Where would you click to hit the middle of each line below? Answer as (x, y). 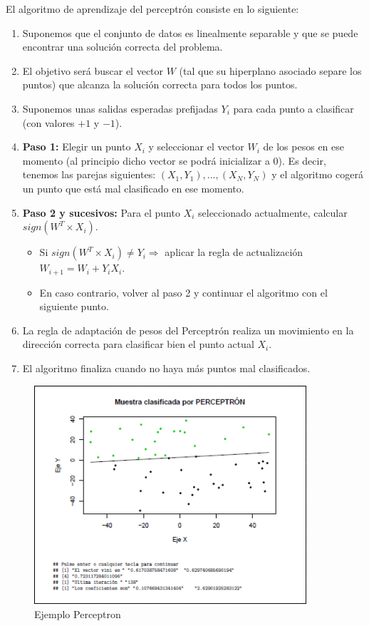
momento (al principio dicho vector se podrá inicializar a (146, 160)
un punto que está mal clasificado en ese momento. (133, 188)
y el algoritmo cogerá (317, 174)
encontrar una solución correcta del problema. (123, 47)
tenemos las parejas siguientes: (89, 174)
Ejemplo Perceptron (78, 614)
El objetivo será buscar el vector (93, 70)
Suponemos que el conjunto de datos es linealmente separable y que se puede (190, 32)
